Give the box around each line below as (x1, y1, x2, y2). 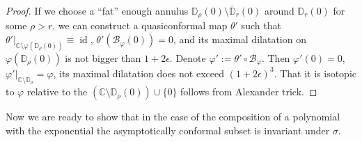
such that (241, 18, 281, 33)
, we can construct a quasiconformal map (52, 18, 228, 33)
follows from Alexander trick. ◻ (180, 84, 317, 99)
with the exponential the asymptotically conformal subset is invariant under (6, 123, 330, 137)
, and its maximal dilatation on (173, 32, 306, 47)
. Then (261, 50, 290, 65)
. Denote (169, 50, 206, 65)
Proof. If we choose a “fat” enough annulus (6, 3, 189, 17)
